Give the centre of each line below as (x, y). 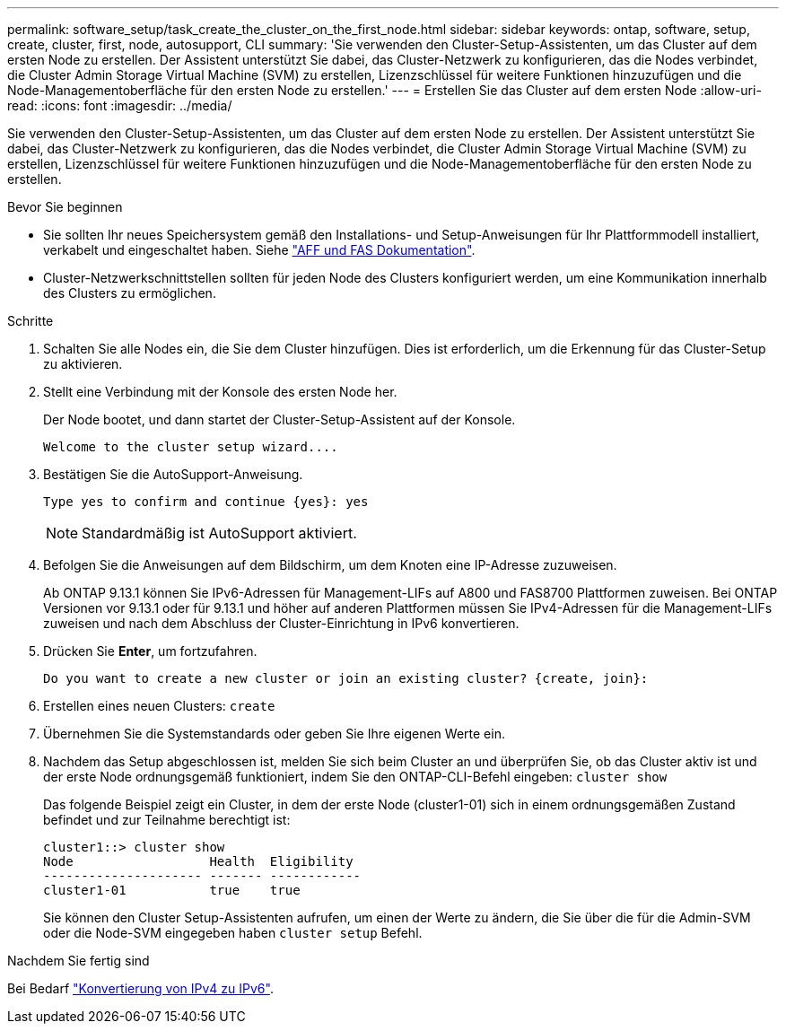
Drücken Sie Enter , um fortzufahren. (150, 651)
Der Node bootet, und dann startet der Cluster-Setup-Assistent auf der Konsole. (279, 419)
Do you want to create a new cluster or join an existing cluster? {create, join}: (346, 678)
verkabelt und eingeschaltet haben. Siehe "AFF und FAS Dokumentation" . (259, 250)
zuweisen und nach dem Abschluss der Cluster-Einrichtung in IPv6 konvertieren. (281, 623)
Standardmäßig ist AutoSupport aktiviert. (219, 533)
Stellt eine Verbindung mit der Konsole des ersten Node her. (220, 392)
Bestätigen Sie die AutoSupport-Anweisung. (173, 474)
